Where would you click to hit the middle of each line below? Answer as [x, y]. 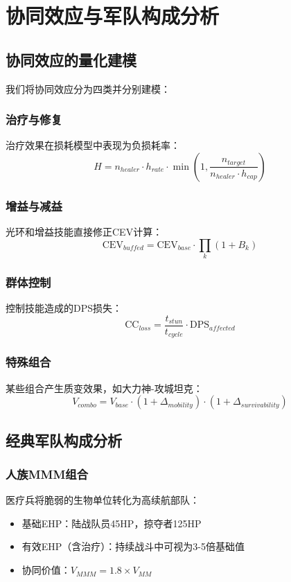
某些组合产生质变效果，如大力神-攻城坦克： [104, 388]
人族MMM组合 [47, 474]
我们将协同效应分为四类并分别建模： [88, 88]
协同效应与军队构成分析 [113, 16]
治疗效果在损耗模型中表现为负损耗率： [93, 145]
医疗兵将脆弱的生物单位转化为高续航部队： [103, 500]
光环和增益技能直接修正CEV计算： [84, 232]
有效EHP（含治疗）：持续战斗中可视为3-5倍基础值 [133, 546]
